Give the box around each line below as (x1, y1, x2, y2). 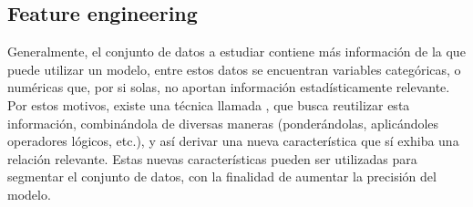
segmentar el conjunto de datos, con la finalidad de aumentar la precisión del (7, 167, 437, 186)
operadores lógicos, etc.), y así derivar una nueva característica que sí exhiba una (7, 131, 459, 150)
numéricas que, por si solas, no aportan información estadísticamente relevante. (7, 78, 450, 97)
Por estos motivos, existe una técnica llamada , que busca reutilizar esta (7, 95, 410, 114)
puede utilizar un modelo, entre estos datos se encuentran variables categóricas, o (7, 59, 461, 78)
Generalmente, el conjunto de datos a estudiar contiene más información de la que (7, 42, 466, 61)
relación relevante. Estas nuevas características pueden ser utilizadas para (7, 149, 417, 168)
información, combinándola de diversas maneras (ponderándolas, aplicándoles (7, 113, 439, 132)
